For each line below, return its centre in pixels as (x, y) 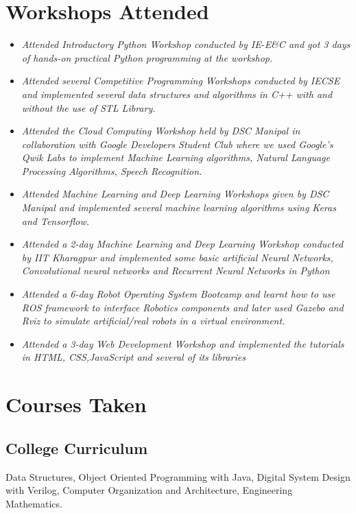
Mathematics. (34, 503)
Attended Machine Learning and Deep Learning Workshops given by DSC (175, 194)
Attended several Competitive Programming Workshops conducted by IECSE (181, 81)
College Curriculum (77, 448)
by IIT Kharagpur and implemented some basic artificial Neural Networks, (177, 257)
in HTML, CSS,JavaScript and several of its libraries (133, 357)
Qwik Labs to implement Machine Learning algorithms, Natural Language (176, 157)
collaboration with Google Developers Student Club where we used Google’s (177, 144)
